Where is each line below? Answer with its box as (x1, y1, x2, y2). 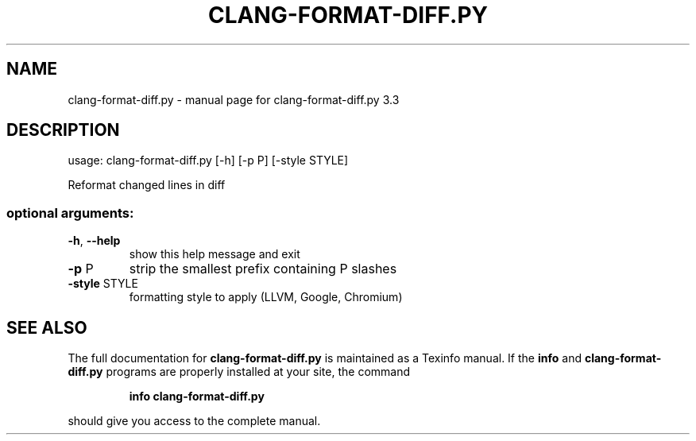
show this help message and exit (129, 247, 300, 261)
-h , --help (68, 234, 121, 248)
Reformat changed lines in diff (68, 178, 226, 192)
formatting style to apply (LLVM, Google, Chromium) (129, 290, 403, 304)
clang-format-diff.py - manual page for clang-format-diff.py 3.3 (68, 92, 400, 106)
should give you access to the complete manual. (68, 414, 321, 428)
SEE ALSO (6, 317, 87, 338)
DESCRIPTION (6, 120, 120, 141)
